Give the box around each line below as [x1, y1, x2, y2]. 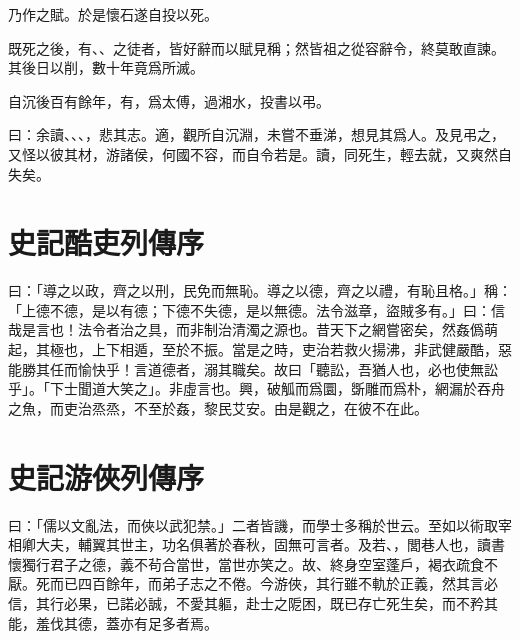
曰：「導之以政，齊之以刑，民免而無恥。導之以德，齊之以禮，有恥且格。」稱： [8, 280, 512, 301]
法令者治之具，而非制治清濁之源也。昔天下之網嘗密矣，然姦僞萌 [77, 319, 498, 340]
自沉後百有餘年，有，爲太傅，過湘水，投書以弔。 [8, 90, 330, 111]
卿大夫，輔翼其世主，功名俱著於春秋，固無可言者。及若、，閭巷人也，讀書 [21, 534, 505, 555]
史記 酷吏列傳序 [8, 222, 205, 263]
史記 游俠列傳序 [8, 456, 205, 497]
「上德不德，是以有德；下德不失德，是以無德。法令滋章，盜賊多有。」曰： [8, 299, 491, 320]
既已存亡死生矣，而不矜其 [329, 592, 498, 613]
